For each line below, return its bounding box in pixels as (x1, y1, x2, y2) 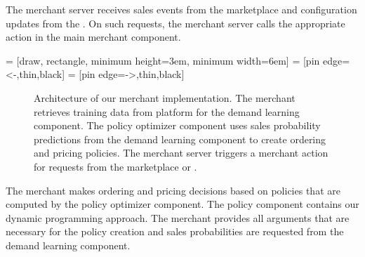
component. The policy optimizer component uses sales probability (34, 118, 321, 133)
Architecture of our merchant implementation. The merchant (34, 90, 296, 105)
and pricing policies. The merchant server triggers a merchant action (34, 145, 328, 160)
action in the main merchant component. (6, 29, 181, 44)
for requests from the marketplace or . (34, 159, 197, 173)
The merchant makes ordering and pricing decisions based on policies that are (6, 183, 340, 197)
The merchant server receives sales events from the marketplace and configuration (6, 2, 357, 16)
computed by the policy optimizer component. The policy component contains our (6, 197, 359, 211)
